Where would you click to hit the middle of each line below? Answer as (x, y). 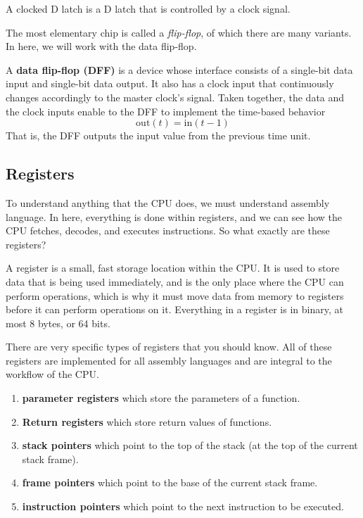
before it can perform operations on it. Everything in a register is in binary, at (174, 309)
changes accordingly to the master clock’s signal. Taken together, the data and (175, 97)
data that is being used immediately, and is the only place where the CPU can (175, 281)
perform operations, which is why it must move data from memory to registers (175, 295)
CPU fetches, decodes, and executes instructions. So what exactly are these (168, 230)
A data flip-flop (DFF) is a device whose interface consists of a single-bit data (179, 69)
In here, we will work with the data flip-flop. (101, 46)
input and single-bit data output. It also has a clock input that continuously (170, 83)
